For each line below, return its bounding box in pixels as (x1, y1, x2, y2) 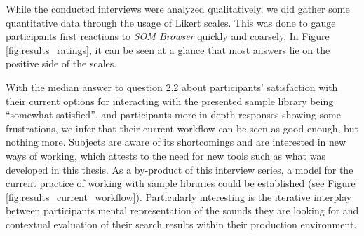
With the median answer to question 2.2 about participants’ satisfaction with (6, 79, 338, 94)
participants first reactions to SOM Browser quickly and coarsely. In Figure (6, 29, 330, 43)
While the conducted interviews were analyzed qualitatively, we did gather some (6, 1, 350, 15)
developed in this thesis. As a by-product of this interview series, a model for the (6, 162, 353, 176)
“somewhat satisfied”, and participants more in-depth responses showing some (6, 107, 341, 122)
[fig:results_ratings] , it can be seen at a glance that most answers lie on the (6, 42, 330, 57)
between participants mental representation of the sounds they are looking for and (6, 203, 359, 218)
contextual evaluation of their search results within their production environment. (6, 216, 357, 231)
